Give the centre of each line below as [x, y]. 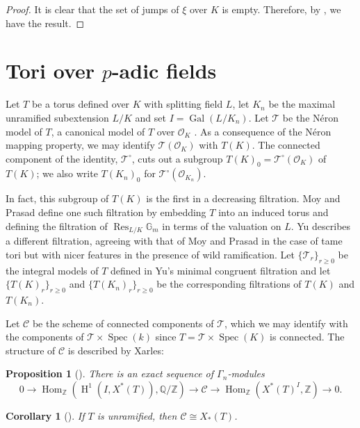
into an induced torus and [273, 212]
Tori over [50, 71]
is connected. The [307, 337]
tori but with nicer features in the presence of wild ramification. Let [150, 254]
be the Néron [310, 117]
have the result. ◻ [45, 23]
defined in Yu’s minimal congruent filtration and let [221, 270]
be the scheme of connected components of [123, 323]
